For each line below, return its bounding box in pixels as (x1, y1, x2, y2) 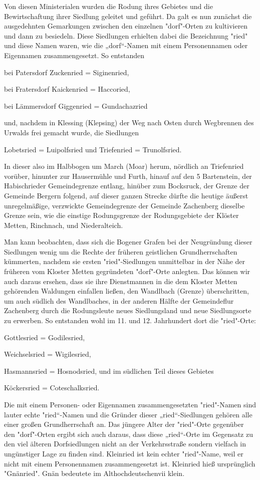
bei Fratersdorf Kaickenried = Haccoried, (4, 84, 130, 94)
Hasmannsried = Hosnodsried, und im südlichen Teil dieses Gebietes (4, 365, 214, 376)
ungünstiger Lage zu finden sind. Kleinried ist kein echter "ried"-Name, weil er (4, 448, 243, 458)
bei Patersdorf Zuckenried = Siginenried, (4, 67, 129, 77)
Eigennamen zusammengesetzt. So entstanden (4, 50, 145, 60)
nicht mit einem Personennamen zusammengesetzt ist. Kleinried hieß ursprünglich (4, 458, 255, 468)
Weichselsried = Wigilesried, (4, 349, 91, 359)
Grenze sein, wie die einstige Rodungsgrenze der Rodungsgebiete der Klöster (4, 210, 239, 220)
